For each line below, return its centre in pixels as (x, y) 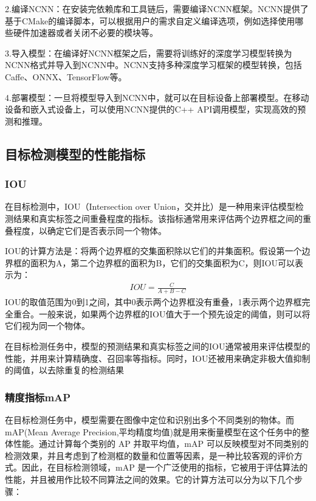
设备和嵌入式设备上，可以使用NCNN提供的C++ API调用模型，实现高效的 (151, 109)
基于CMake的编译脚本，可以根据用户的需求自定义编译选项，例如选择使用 (150, 20)
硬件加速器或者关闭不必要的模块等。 (85, 33)
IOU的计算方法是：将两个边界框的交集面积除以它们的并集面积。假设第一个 (153, 251)
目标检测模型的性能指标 (75, 154)
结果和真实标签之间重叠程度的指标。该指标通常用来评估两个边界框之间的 (158, 218)
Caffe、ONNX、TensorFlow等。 (66, 76)
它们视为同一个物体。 (47, 326)
